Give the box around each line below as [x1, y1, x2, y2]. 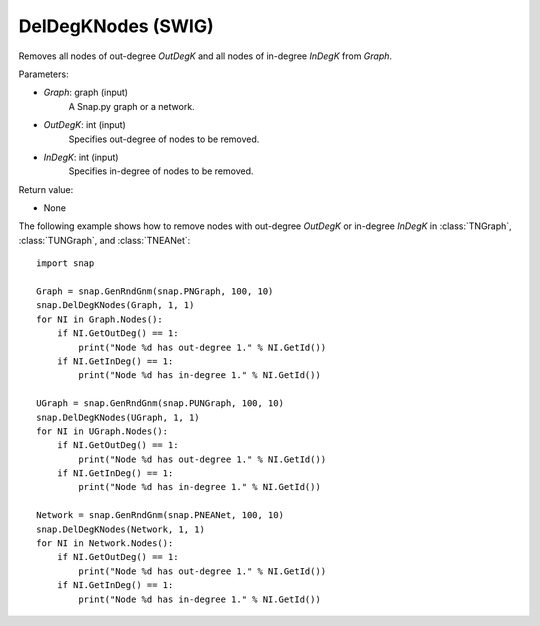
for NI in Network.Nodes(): [36, 538, 174, 549]
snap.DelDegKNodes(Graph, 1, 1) [36, 300, 195, 311]
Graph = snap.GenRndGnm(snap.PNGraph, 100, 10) [36, 286, 274, 297]
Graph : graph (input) [43, 86, 129, 99]
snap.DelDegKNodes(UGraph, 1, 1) [36, 411, 200, 423]
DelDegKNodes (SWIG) [18, 15, 214, 37]
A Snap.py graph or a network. [68, 100, 195, 112]
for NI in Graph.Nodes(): [36, 313, 164, 325]
